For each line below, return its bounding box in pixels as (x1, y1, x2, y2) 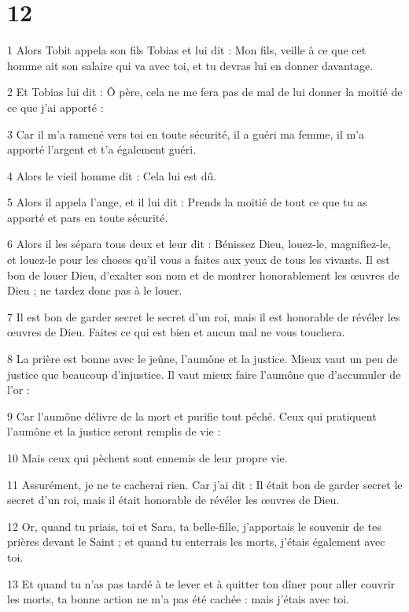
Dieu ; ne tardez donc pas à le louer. (7, 282, 182, 299)
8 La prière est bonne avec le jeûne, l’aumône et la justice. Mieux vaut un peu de (7, 351, 398, 367)
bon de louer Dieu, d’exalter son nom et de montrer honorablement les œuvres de (7, 266, 400, 283)
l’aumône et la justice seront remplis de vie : (7, 423, 221, 440)
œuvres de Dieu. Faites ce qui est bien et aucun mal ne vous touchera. (7, 324, 345, 340)
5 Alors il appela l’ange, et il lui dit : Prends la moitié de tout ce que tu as (7, 194, 367, 210)
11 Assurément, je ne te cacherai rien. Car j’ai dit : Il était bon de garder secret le (7, 476, 403, 492)
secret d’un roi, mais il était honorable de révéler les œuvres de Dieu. (7, 491, 340, 508)
